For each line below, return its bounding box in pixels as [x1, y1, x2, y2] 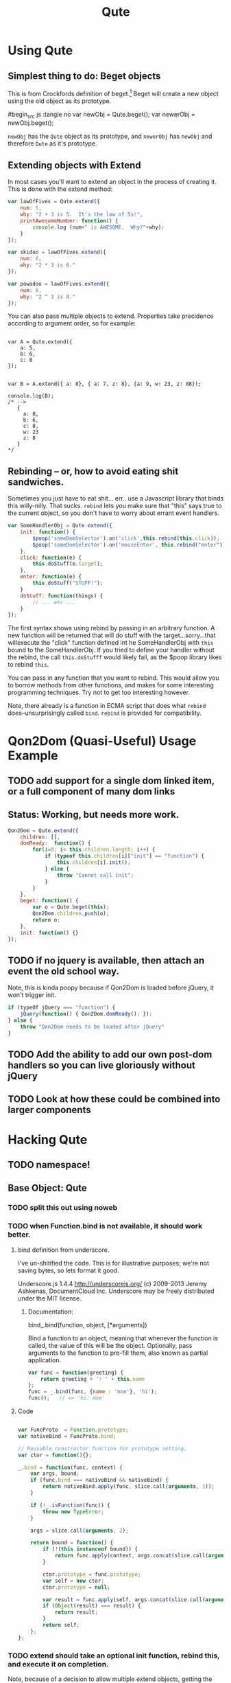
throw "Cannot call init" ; [56, 871, 134, 879]
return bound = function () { [30, 1539, 114, 1546]
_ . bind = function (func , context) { [17, 1464, 123, 1471]
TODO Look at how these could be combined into [8, 1093, 221, 1106]
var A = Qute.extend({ [8, 339, 73, 345]
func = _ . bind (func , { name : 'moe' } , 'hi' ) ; [27, 1388, 158, 1395]
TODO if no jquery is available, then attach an [8, 954, 205, 966]
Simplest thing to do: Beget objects [8, 70, 161, 82]
